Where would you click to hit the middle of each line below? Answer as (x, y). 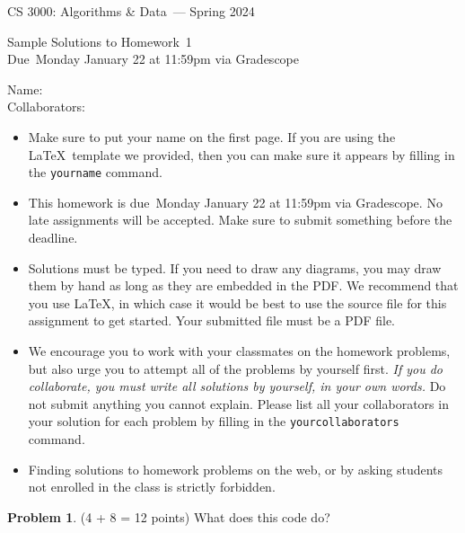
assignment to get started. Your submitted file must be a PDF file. (211, 320)
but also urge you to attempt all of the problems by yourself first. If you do (236, 368)
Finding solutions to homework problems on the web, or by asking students (236, 469)
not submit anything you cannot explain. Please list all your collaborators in (238, 403)
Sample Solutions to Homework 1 (100, 41)
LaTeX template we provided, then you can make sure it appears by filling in (241, 154)
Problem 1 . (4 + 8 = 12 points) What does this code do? (169, 516)
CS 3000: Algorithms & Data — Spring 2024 (131, 11)
